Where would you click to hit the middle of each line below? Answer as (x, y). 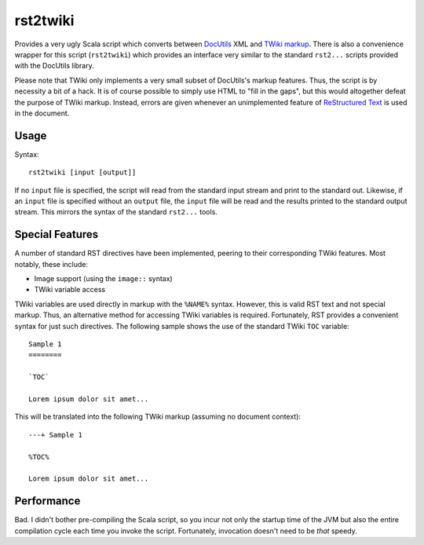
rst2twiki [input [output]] (82, 172)
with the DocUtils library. (54, 66)
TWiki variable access (70, 290)
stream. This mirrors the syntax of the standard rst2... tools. (116, 212)
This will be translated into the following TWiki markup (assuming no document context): (158, 417)
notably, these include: (51, 264)
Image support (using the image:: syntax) (103, 279)
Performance (48, 501)
